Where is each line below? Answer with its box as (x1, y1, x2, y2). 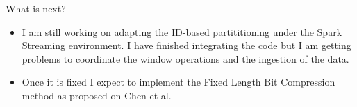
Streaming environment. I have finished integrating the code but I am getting (22, 38, 351, 52)
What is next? (6, 1, 66, 15)
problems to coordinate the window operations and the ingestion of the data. (22, 51, 349, 66)
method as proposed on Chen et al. (22, 88, 172, 102)
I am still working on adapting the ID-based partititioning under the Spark (22, 24, 342, 39)
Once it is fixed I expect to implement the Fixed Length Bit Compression (22, 75, 335, 89)
